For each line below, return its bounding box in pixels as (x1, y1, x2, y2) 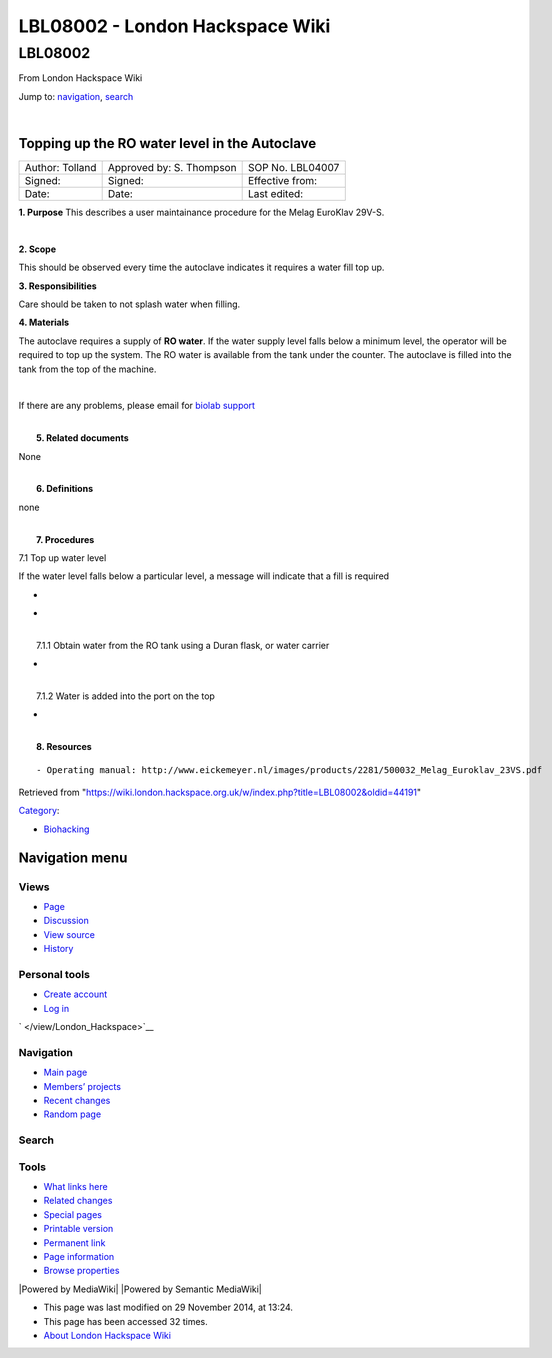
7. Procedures (36, 533, 95, 545)
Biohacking (43, 823, 90, 835)
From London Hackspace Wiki (18, 72, 143, 84)
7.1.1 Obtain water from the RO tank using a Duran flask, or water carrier (36, 639, 330, 651)
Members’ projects (43, 1080, 122, 1092)
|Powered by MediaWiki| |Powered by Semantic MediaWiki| (18, 1283, 262, 1295)
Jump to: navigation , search (18, 90, 134, 102)
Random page (43, 1108, 102, 1120)
